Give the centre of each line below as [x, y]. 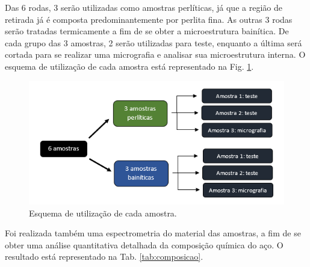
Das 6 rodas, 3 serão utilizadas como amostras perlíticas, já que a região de [144, 7]
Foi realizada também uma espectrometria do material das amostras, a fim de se [153, 233]
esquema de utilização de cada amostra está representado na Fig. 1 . [129, 66]
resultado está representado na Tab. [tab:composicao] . [104, 256]
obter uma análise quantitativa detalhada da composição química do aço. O [144, 244]
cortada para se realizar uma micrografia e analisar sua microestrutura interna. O [155, 54]
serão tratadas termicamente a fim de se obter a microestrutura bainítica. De [147, 31]
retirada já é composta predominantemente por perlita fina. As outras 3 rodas [149, 19]
